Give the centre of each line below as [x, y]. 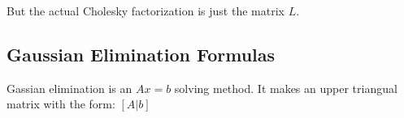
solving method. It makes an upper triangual [286, 88]
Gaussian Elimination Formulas [141, 54]
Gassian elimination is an [70, 88]
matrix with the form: [61, 104]
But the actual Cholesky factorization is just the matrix [146, 11]
